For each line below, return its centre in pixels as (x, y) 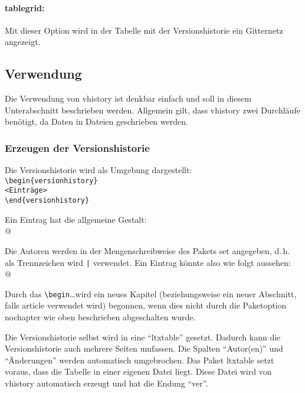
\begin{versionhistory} (51, 181)
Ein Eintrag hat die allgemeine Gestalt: (76, 219)
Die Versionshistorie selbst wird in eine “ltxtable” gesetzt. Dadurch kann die (143, 337)
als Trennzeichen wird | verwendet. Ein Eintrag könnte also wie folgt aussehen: (148, 262)
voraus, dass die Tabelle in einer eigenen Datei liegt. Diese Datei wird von (138, 371)
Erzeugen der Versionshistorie (77, 147)
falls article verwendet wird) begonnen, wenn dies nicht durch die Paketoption (146, 305)
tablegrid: (25, 7)
